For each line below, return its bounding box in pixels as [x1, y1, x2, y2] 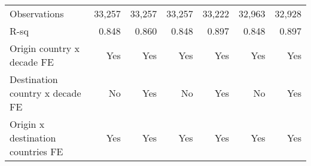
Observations [10, 7, 64, 20]
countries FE [10, 145, 63, 158]
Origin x [10, 117, 45, 131]
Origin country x [10, 41, 80, 55]
